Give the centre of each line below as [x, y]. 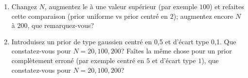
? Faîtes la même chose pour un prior [176, 51]
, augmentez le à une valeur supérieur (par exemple [121, 6]
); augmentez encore [203, 16]
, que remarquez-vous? [61, 25]
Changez [24, 6]
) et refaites [227, 6]
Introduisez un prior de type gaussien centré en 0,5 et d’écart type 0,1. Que [124, 41]
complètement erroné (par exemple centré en [78, 60]
